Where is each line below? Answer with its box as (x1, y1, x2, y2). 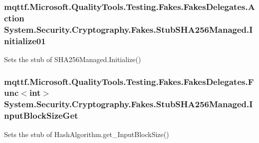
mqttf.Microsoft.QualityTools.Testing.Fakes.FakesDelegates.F (4, 75, 254, 87)
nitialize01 (4, 34, 46, 47)
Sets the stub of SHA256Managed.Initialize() (4, 54, 141, 64)
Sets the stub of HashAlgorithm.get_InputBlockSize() (4, 129, 169, 139)
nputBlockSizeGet (4, 109, 78, 122)
